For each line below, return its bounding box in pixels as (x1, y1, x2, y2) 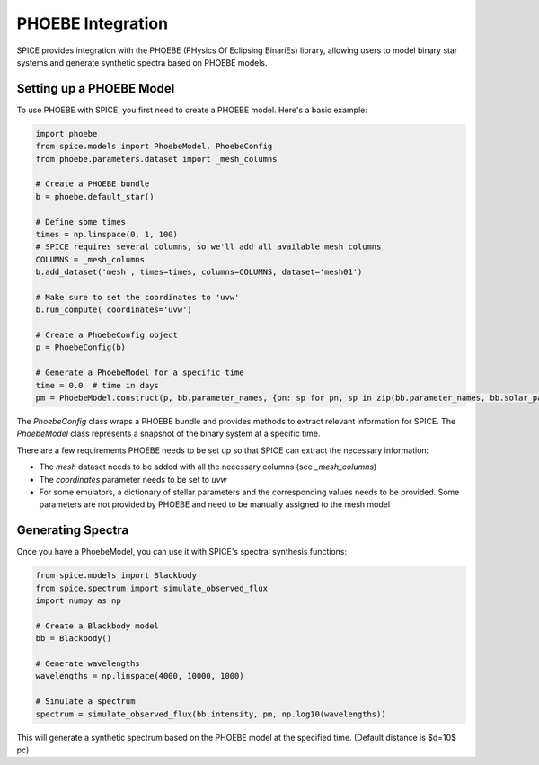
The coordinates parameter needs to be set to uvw (39, 474, 228, 485)
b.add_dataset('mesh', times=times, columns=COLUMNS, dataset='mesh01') (35, 267, 363, 278)
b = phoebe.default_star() (35, 191, 155, 201)
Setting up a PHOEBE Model (16, 81, 175, 96)
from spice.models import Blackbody (35, 571, 198, 581)
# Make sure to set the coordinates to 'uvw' (35, 292, 240, 302)
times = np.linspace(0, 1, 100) (35, 229, 179, 239)
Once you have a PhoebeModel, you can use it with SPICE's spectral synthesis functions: (16, 547, 348, 557)
